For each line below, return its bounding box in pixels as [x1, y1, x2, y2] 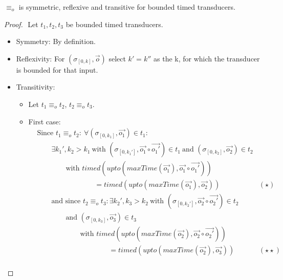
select [108, 53, 126, 63]
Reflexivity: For [16, 53, 65, 63]
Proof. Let [4, 18, 38, 29]
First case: [28, 116, 61, 126]
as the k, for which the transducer [154, 53, 260, 63]
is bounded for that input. [16, 64, 98, 75]
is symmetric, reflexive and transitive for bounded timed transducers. [18, 2, 235, 12]
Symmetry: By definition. [16, 36, 96, 47]
